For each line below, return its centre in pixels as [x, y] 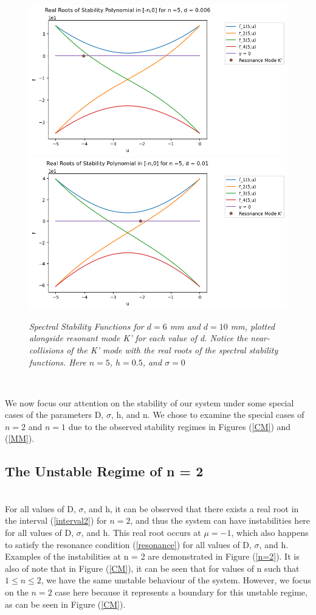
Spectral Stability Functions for [87, 326]
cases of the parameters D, [54, 415]
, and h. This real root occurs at [141, 533]
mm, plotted [253, 326]
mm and [185, 326]
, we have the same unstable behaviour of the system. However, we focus [176, 580]
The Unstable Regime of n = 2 [104, 471]
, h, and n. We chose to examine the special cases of [208, 415]
